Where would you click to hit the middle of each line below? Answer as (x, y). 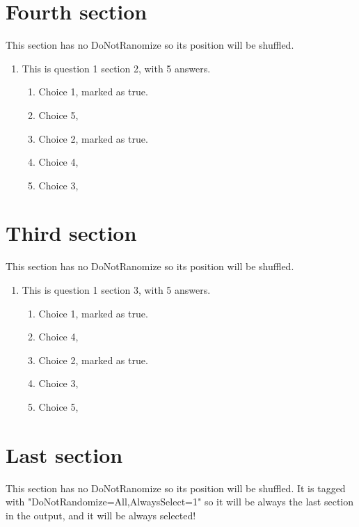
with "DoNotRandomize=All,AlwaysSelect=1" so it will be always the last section (180, 502)
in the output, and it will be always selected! (101, 515)
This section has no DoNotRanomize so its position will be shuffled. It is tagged (176, 488)
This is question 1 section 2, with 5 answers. (116, 68)
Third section (71, 233)
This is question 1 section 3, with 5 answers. (116, 290)
